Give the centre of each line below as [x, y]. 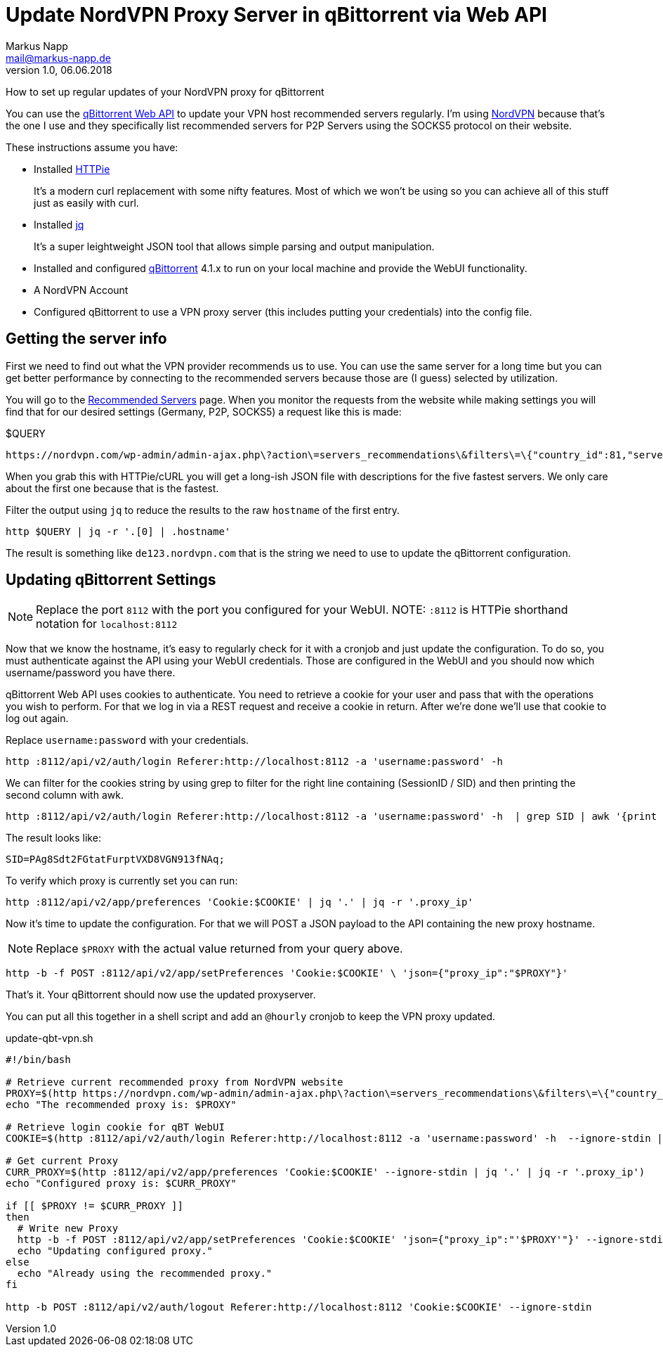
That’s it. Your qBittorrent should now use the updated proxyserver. [161, 995]
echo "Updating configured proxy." [115, 1251]
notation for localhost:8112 [107, 624]
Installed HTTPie [72, 169]
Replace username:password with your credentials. [127, 740]
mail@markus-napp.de [58, 58]
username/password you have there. [91, 673]
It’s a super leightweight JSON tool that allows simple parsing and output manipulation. [234, 246]
